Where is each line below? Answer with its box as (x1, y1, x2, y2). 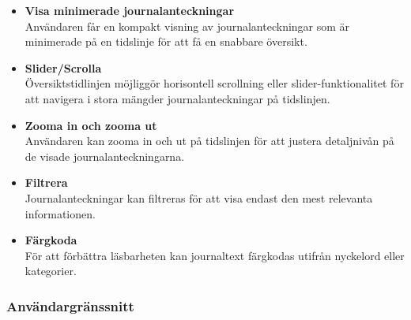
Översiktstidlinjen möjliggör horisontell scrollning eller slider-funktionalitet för (25, 75, 404, 91)
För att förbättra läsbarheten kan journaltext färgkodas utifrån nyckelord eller (25, 247, 405, 263)
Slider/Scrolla (25, 59, 102, 76)
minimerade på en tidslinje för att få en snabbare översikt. (25, 33, 307, 50)
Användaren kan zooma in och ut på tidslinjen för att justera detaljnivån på (25, 132, 394, 149)
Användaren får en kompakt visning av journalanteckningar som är (25, 17, 350, 34)
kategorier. (25, 262, 77, 279)
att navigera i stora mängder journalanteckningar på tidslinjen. (25, 90, 330, 106)
